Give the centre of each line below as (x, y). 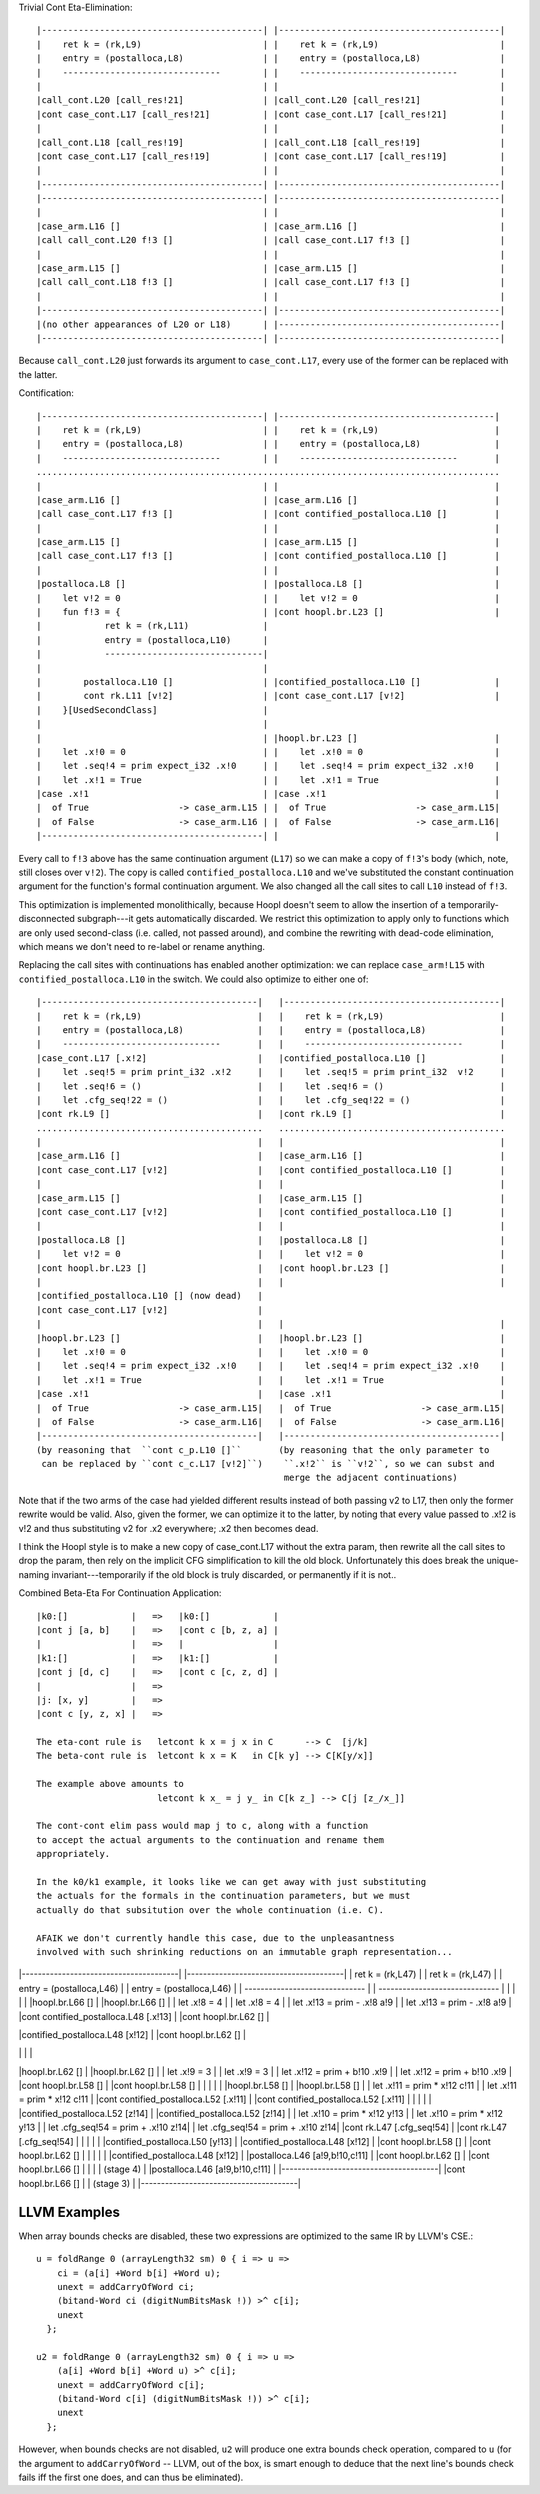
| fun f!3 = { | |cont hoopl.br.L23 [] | (268, 612)
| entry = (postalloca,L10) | (152, 639)
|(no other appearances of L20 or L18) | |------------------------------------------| (271, 324)
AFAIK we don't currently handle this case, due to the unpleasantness (215, 1938)
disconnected (46, 919)
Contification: (46, 393)
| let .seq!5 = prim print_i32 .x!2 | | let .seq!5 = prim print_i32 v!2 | (271, 1072)
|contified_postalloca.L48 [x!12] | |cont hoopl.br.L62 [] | (132, 2034)
